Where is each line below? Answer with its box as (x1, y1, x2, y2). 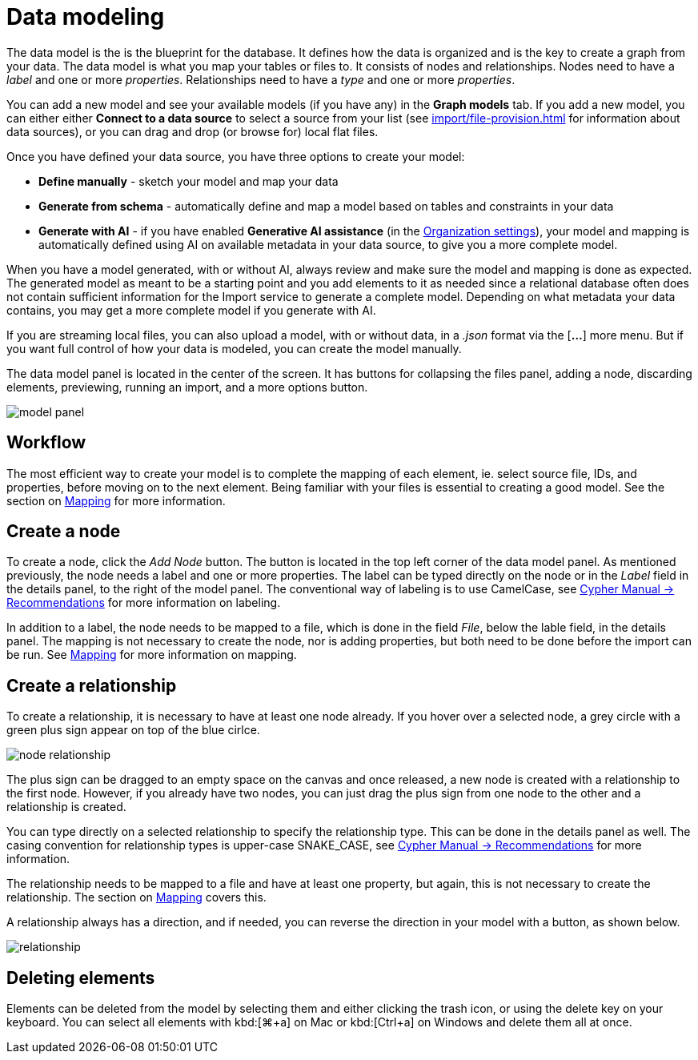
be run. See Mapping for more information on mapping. (6, 648, 297, 662)
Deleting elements (6, 967, 155, 988)
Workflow (6, 432, 86, 453)
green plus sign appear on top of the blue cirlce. (6, 723, 260, 737)
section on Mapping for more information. (6, 493, 226, 508)
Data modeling (6, 3, 165, 30)
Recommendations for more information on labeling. (6, 596, 281, 610)
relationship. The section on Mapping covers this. (6, 890, 267, 905)
